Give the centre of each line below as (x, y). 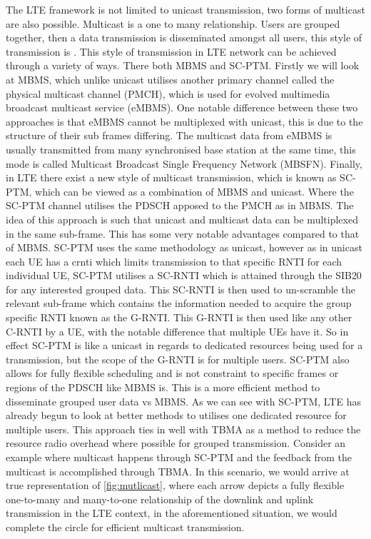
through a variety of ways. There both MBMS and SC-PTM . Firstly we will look (183, 65)
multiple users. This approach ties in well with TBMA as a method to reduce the (183, 429)
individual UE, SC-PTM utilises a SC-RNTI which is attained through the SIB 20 (184, 275)
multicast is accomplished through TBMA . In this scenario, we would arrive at (178, 471)
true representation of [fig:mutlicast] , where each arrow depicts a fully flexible (175, 485)
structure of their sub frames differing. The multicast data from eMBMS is (169, 135)
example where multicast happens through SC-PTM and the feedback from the (179, 457)
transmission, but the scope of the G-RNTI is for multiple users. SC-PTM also (178, 359)
